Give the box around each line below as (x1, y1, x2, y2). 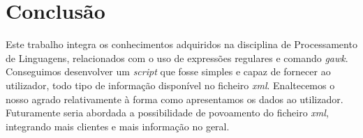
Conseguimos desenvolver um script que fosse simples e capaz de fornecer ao (6, 64, 331, 79)
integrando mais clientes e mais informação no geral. (6, 118, 230, 133)
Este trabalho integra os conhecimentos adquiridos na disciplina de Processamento (6, 37, 357, 52)
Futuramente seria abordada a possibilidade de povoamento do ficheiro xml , (6, 105, 329, 120)
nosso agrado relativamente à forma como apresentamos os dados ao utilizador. (6, 91, 343, 106)
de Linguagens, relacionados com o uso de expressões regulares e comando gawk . (6, 50, 348, 65)
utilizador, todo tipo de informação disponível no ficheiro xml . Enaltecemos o (6, 77, 335, 92)
